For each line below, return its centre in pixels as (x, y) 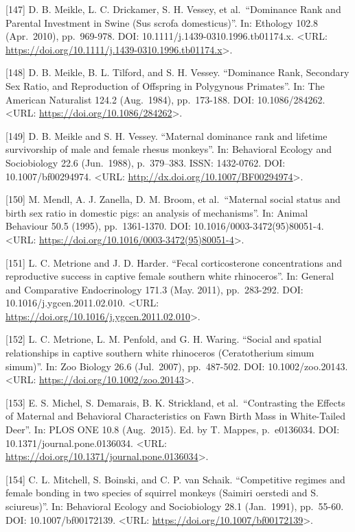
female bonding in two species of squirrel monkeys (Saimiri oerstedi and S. (162, 493)
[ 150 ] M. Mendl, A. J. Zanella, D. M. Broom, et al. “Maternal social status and (173, 199)
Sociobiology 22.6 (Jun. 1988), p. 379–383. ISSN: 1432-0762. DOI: (146, 162)
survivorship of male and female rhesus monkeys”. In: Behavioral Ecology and (169, 149)
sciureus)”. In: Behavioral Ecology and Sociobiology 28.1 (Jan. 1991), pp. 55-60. (175, 506)
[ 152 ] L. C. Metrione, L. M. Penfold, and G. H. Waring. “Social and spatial (164, 339)
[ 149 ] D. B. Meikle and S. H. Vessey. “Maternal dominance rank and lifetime (167, 135)
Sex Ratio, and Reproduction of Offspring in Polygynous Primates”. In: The (165, 85)
